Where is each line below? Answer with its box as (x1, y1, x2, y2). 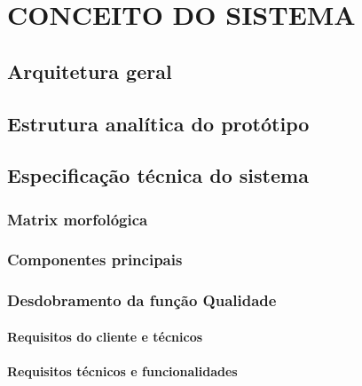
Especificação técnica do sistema (7, 161, 309, 189)
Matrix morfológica (7, 208, 148, 230)
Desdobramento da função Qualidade (7, 289, 277, 311)
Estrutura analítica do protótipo (7, 109, 310, 137)
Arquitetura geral (7, 57, 172, 84)
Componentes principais (7, 248, 183, 271)
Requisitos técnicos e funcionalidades (7, 362, 238, 381)
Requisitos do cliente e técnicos (7, 327, 203, 345)
